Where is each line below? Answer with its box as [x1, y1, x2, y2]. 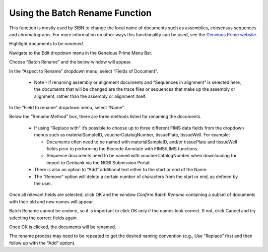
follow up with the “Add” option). [9, 240, 76, 246]
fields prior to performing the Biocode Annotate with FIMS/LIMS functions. [46, 146, 199, 152]
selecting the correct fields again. [9, 215, 78, 221]
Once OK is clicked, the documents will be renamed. [9, 224, 116, 230]
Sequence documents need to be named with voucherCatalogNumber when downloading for [46, 153, 237, 159]
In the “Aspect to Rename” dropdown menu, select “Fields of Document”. [9, 68, 158, 74]
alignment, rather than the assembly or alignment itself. [34, 93, 147, 99]
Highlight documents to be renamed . [9, 41, 84, 47]
